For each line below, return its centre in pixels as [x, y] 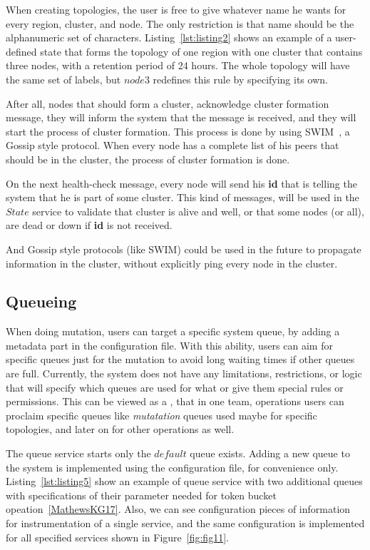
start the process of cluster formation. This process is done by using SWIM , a [178, 131]
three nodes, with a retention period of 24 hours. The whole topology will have [178, 65]
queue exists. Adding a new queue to [270, 453]
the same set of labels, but [63, 79]
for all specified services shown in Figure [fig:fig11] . [117, 537]
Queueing [41, 301]
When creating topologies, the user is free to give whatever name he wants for [176, 9]
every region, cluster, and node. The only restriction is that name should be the [180, 23]
